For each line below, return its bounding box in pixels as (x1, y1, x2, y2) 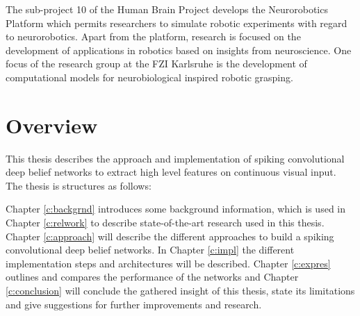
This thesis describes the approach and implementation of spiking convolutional (6, 151, 345, 165)
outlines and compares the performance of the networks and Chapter (6, 269, 299, 284)
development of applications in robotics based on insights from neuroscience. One (6, 42, 352, 57)
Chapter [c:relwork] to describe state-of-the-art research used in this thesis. (6, 215, 325, 230)
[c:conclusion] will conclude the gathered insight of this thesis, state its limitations (6, 283, 355, 298)
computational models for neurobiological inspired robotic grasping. (6, 69, 293, 84)
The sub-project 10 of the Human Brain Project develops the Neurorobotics (6, 2, 328, 16)
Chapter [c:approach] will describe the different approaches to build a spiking (6, 228, 334, 243)
